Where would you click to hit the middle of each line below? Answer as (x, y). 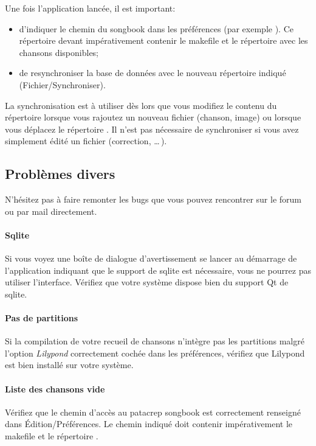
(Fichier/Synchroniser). (62, 84)
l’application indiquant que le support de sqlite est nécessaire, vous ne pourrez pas (158, 270)
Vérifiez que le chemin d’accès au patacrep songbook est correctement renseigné (153, 412)
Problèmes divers (60, 174)
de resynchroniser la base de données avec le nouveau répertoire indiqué (153, 73)
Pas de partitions (41, 318)
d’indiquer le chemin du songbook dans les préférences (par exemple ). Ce (156, 28)
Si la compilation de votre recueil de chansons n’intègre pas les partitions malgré (155, 341)
